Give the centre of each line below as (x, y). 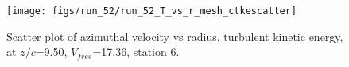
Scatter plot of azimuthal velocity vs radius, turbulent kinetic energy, (175, 36)
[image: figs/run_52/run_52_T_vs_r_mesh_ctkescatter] (152, 11)
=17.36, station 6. (136, 52)
